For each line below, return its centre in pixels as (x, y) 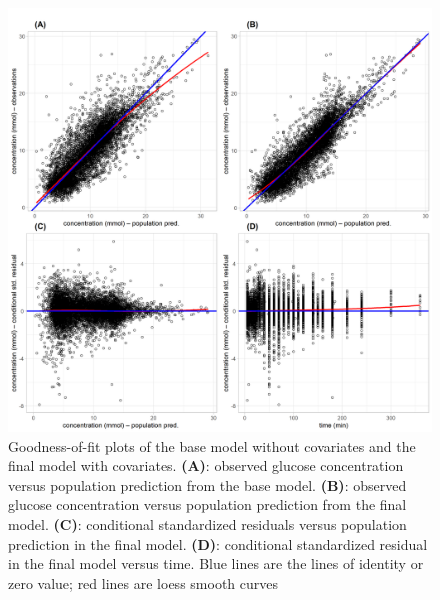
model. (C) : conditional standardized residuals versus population (207, 523)
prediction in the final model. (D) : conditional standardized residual (218, 543)
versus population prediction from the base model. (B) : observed (207, 484)
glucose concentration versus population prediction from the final (207, 504)
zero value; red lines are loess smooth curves (143, 582)
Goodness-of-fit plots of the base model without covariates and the (212, 445)
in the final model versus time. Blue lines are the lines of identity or (216, 563)
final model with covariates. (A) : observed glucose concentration (206, 465)
